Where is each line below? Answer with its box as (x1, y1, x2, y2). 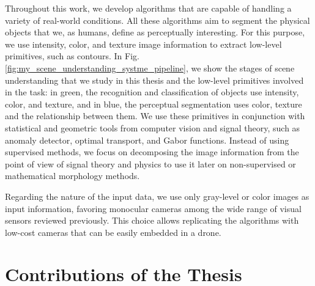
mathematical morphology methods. (5, 169, 140, 182)
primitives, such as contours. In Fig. (5, 50, 139, 62)
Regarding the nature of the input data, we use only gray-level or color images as (5, 189, 309, 202)
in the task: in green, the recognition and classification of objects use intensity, (5, 86, 299, 98)
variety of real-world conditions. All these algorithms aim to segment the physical (5, 13, 310, 26)
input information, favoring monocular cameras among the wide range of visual (5, 202, 302, 215)
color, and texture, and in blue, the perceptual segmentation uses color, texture (5, 97, 302, 110)
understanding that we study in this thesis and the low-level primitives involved (5, 73, 304, 86)
